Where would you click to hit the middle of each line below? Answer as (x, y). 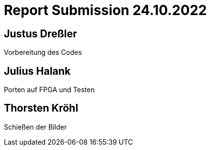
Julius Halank (37, 71)
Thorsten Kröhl (41, 108)
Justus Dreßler (40, 33)
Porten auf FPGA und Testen (49, 90)
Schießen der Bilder (35, 127)
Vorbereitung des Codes (43, 52)
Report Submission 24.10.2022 (105, 10)
